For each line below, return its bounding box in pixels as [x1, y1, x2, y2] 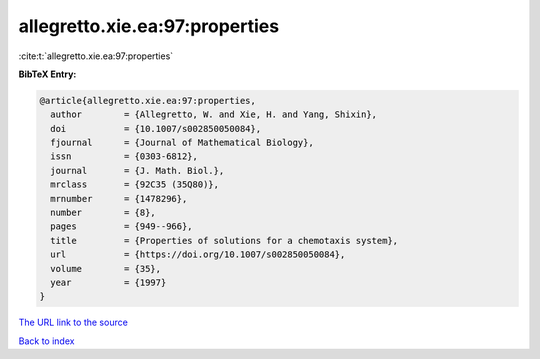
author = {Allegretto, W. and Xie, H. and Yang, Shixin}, [50, 109, 378, 120]
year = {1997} [50, 277, 167, 288]
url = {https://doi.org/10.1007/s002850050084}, [50, 249, 346, 260]
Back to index [18, 335, 75, 347]
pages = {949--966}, [50, 221, 194, 232]
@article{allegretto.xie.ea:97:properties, [39, 95, 257, 106]
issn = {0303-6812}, [50, 151, 199, 162]
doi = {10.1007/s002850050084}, [50, 123, 262, 134]
